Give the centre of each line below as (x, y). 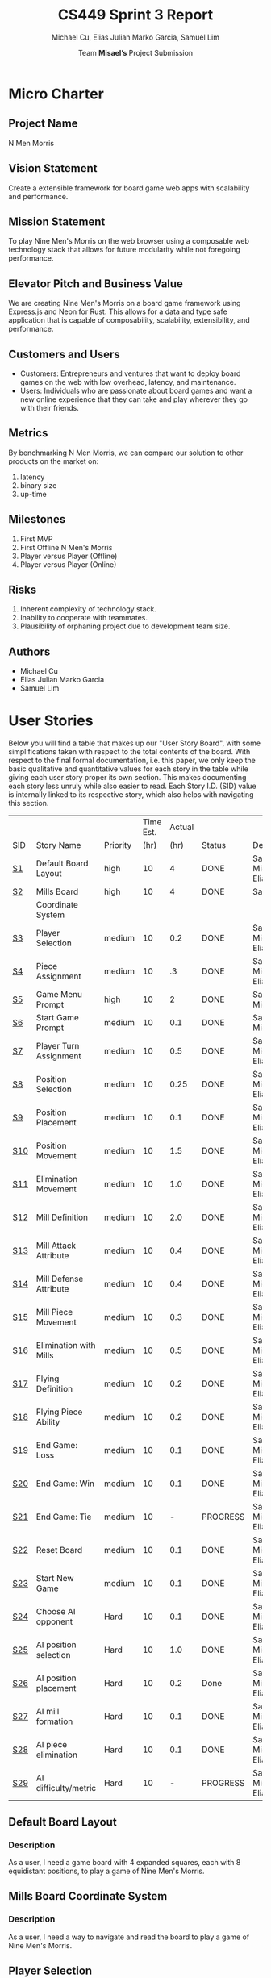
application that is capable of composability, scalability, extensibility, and (129, 320)
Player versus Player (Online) (68, 564)
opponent (54, 1621)
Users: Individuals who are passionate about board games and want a (136, 390)
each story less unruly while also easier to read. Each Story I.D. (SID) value (132, 786)
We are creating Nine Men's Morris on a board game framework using (125, 303)
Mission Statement (57, 221)
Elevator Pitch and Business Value (96, 284)
